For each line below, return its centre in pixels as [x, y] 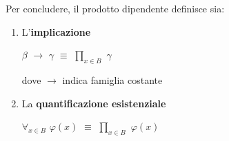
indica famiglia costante [112, 79]
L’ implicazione [56, 31]
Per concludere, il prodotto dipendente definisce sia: [115, 8]
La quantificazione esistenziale [94, 103]
